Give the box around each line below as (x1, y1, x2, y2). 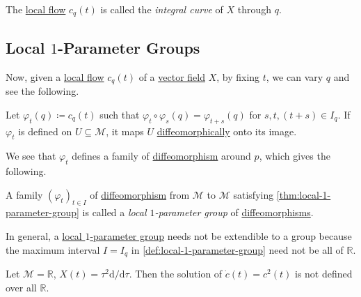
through (237, 2, 272, 16)
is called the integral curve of (100, 2, 223, 16)
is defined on (18, 123, 72, 138)
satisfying (233, 187, 274, 201)
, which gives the (259, 148, 330, 163)
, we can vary (266, 69, 323, 84)
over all (6, 280, 37, 294)
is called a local (82, 205, 147, 220)
